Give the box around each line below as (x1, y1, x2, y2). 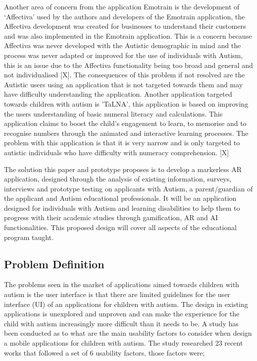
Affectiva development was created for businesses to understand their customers (4, 21, 246, 31)
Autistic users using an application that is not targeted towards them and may (4, 79, 243, 89)
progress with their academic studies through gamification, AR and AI (4, 212, 218, 223)
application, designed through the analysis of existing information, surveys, (4, 174, 232, 184)
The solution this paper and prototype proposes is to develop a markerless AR (4, 164, 242, 174)
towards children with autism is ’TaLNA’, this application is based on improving (4, 98, 249, 109)
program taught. (4, 232, 54, 242)
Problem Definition (4, 256, 104, 271)
